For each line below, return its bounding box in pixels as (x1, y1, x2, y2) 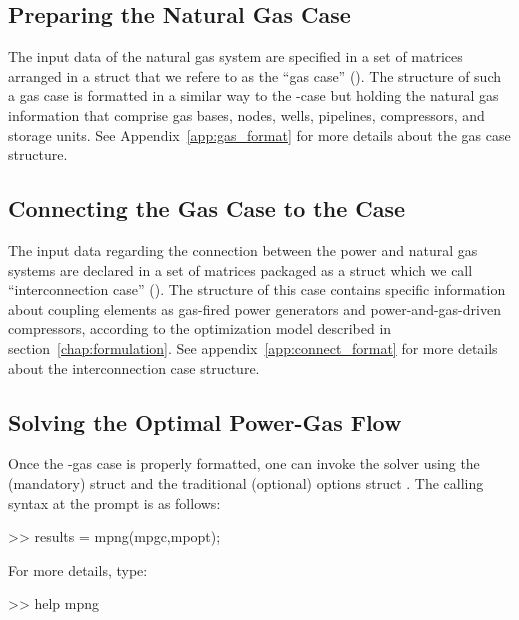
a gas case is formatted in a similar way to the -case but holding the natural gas (8, 85, 499, 106)
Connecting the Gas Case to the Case (8, 193, 406, 224)
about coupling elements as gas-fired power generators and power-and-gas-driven (8, 298, 501, 319)
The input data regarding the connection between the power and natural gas (8, 239, 478, 260)
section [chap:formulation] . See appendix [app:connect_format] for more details (8, 337, 498, 358)
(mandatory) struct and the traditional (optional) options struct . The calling (8, 472, 484, 493)
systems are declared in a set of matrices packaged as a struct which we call (8, 259, 473, 280)
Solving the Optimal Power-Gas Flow (8, 406, 402, 437)
